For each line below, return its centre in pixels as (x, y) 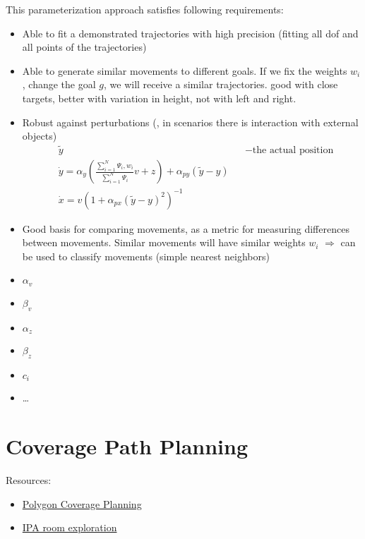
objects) (40, 136)
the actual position (293, 150)
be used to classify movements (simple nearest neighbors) (146, 256)
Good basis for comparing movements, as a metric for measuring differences (186, 228)
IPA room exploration (70, 527)
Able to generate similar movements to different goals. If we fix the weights (185, 70)
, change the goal (59, 84)
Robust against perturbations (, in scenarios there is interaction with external (190, 122)
